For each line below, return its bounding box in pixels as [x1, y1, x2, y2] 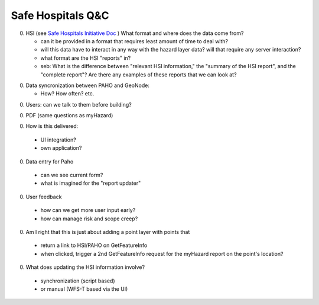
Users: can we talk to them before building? [25, 101, 132, 108]
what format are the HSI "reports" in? [40, 54, 131, 62]
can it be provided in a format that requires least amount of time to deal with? [40, 37, 229, 44]
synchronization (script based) [40, 277, 115, 284]
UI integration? [40, 136, 76, 143]
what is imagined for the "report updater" [40, 179, 141, 187]
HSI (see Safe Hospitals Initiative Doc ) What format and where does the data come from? [25, 30, 244, 37]
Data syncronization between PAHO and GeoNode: [25, 82, 150, 89]
